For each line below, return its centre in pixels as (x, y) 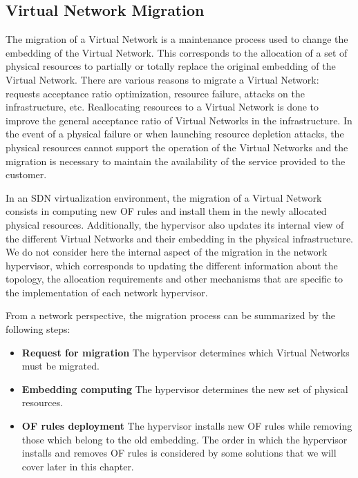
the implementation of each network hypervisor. (107, 292)
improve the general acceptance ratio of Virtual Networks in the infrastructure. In (179, 120)
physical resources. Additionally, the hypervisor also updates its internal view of (175, 224)
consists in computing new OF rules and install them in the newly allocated (166, 211)
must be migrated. (60, 366)
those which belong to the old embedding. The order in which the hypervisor (185, 439)
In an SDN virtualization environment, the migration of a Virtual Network (164, 197)
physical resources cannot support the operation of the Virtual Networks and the (177, 147)
